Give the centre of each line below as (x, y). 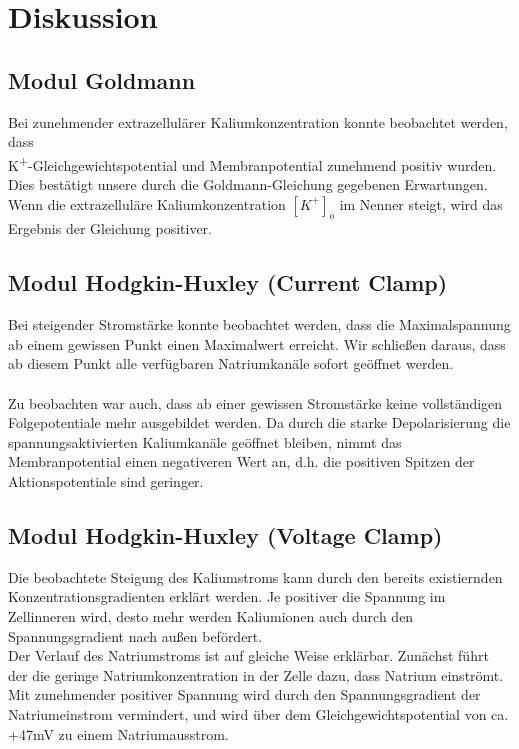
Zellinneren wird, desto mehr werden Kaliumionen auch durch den (211, 615)
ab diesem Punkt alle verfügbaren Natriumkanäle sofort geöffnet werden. (231, 363)
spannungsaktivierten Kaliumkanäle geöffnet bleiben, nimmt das (205, 441)
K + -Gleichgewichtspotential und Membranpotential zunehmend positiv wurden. (252, 163)
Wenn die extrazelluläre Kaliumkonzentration (147, 203)
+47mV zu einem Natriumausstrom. (118, 733)
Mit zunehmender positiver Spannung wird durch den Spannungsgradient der (244, 694)
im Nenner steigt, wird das (421, 203)
